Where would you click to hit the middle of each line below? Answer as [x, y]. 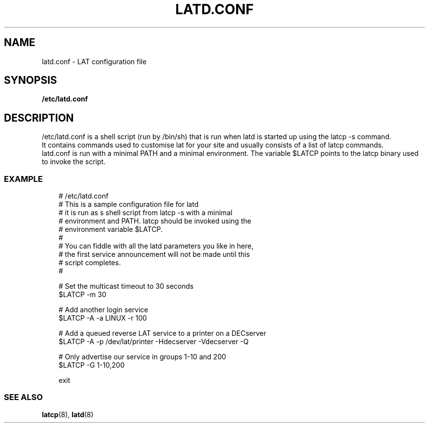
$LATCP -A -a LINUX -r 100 [103, 318]
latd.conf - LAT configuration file [94, 61]
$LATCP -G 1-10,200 [92, 365]
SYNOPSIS [31, 80]
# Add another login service [103, 310]
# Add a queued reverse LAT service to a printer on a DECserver [162, 333]
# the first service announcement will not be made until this [154, 254]
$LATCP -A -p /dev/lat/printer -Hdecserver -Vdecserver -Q [154, 342]
